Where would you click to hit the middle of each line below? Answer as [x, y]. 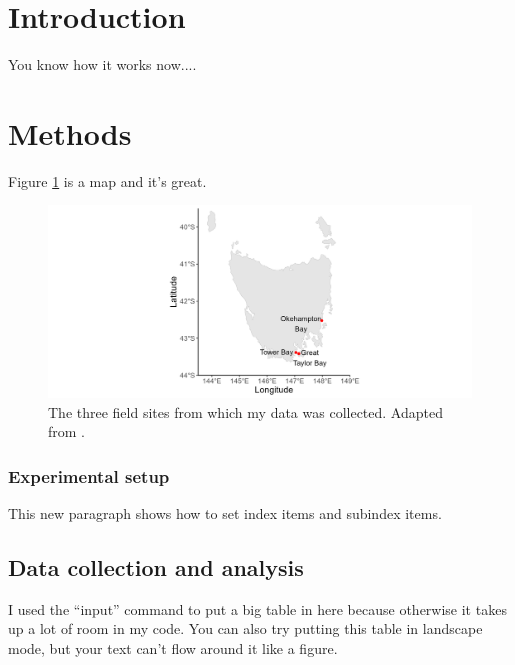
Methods [70, 132]
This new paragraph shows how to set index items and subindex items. [225, 512]
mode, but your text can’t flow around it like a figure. [173, 647]
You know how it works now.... [102, 64]
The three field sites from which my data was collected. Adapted [245, 411]
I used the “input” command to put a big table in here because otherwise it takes [257, 608]
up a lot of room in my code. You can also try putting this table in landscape [245, 628]
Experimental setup [89, 475]
